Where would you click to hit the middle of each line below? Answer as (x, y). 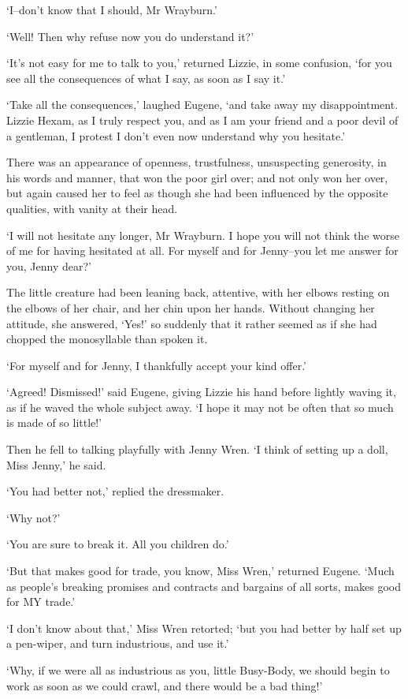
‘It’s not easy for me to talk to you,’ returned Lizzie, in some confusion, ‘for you (199, 63)
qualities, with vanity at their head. (92, 208)
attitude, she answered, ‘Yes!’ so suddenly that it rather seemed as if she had (192, 323)
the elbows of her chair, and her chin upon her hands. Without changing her (191, 307)
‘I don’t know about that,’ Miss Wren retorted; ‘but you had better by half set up (204, 628)
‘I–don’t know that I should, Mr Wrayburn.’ (112, 9)
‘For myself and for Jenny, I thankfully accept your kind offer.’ (157, 365)
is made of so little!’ (54, 422)
